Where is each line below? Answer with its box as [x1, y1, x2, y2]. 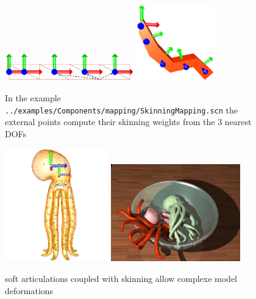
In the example [5, 92, 61, 104]
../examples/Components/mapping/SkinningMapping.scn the [5, 103, 238, 116]
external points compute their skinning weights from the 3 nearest [5, 115, 252, 128]
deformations [5, 284, 54, 297]
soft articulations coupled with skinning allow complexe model [5, 272, 238, 285]
